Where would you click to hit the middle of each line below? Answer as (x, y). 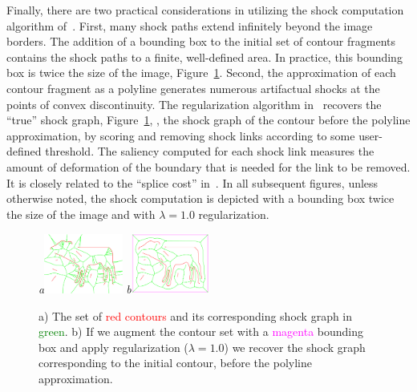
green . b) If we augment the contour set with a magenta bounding (201, 331)
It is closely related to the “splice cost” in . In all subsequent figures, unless (192, 182)
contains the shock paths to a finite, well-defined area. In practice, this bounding (204, 57)
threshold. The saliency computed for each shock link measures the (210, 151)
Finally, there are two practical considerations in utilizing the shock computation (205, 10)
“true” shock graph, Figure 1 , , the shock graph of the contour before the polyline (208, 120)
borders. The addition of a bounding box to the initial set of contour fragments (201, 41)
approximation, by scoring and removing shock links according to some (181, 135)
